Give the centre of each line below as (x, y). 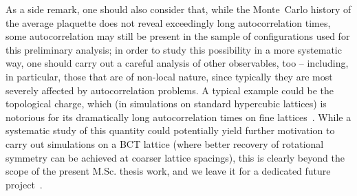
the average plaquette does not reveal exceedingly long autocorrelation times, (168, 22)
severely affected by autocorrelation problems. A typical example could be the (170, 90)
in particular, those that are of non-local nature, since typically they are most (169, 76)
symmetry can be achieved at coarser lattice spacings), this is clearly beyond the (175, 157)
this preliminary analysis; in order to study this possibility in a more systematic (174, 49)
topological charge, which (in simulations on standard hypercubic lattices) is (166, 104)
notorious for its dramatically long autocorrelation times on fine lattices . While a (178, 117)
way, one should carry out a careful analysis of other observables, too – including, (177, 63)
